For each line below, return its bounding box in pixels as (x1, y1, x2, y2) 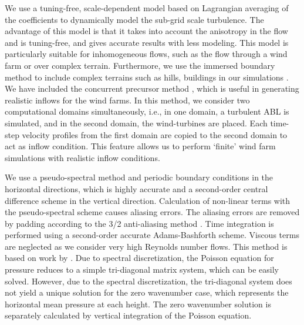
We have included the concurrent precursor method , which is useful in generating (5, 82, 299, 95)
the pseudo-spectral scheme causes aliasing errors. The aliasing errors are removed (5, 206, 300, 218)
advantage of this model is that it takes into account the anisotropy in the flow (5, 25, 288, 37)
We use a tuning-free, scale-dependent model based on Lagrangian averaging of (5, 2, 289, 14)
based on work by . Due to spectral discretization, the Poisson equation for (5, 252, 274, 264)
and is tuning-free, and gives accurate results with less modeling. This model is (5, 36, 289, 48)
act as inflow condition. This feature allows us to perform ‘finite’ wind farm (5, 140, 276, 152)
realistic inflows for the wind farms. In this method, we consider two (5, 93, 250, 106)
